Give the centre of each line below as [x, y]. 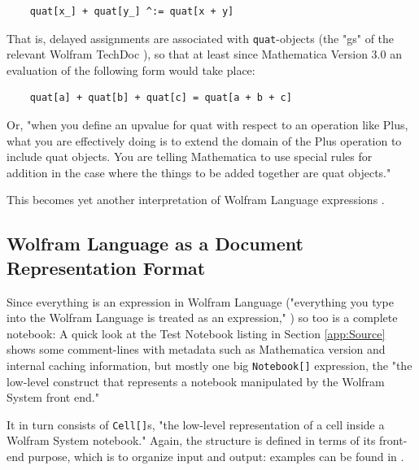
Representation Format [106, 267]
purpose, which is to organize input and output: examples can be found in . [216, 457]
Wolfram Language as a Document [155, 244]
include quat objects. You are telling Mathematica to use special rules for [190, 157]
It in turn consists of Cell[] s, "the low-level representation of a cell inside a [196, 424]
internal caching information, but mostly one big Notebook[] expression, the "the [209, 365]
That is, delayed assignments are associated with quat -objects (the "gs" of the [201, 38]
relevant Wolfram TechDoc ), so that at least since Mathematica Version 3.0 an [204, 54]
